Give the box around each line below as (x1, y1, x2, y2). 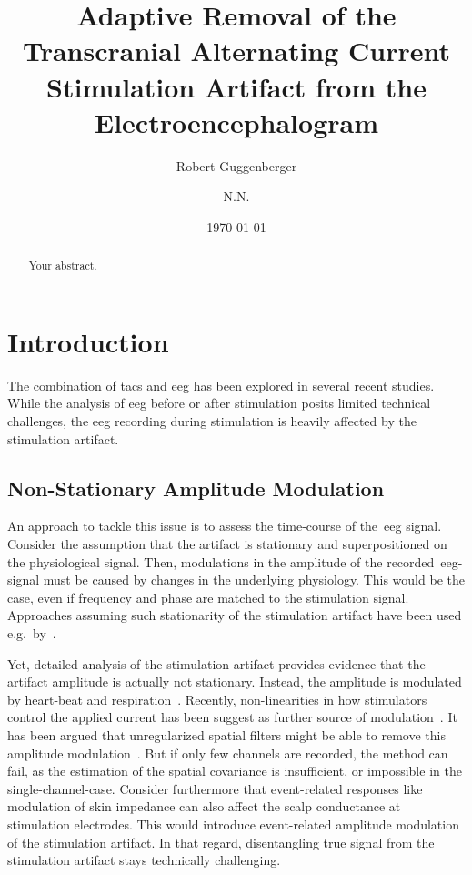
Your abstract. (28, 258, 97, 273)
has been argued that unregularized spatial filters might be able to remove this (7, 725, 446, 744)
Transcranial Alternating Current (22, 32, 451, 69)
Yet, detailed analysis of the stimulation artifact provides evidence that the (7, 654, 426, 673)
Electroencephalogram (95, 103, 378, 140)
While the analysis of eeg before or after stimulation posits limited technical (7, 393, 431, 412)
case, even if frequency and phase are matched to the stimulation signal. (7, 587, 409, 606)
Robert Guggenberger (176, 156, 297, 175)
